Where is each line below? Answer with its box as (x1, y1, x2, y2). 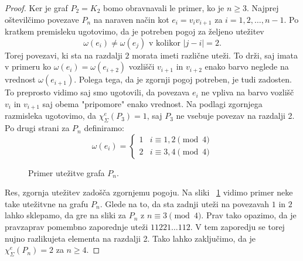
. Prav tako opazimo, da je (201, 209, 297, 221)
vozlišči (128, 60, 155, 73)
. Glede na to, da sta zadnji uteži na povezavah (100, 197, 270, 210)
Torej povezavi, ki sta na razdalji (5, 49, 122, 61)
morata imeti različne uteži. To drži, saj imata (132, 49, 298, 61)
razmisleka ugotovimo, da (5, 109, 97, 122)
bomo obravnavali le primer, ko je (103, 2, 224, 13)
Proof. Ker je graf (5, 2, 68, 13)
